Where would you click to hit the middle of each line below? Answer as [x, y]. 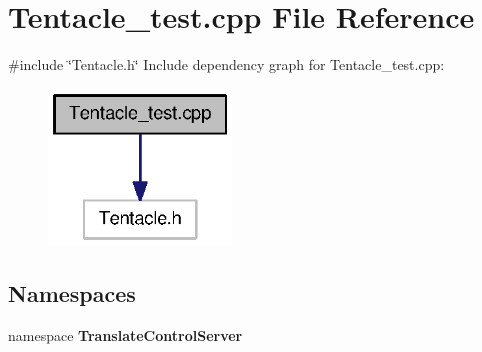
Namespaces [72, 292]
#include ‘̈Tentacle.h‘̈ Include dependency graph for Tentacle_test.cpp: [226, 64]
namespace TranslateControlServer [125, 334]
